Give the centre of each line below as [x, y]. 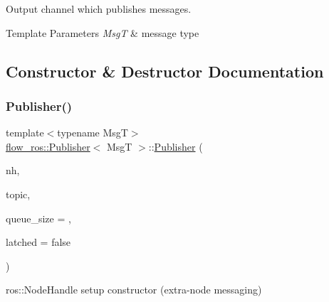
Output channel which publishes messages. [99, 9]
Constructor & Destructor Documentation [165, 71]
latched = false [38, 242]
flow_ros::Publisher [48, 146]
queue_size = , [38, 218]
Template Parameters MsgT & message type [103, 32]
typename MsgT [93, 133]
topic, [18, 194]
